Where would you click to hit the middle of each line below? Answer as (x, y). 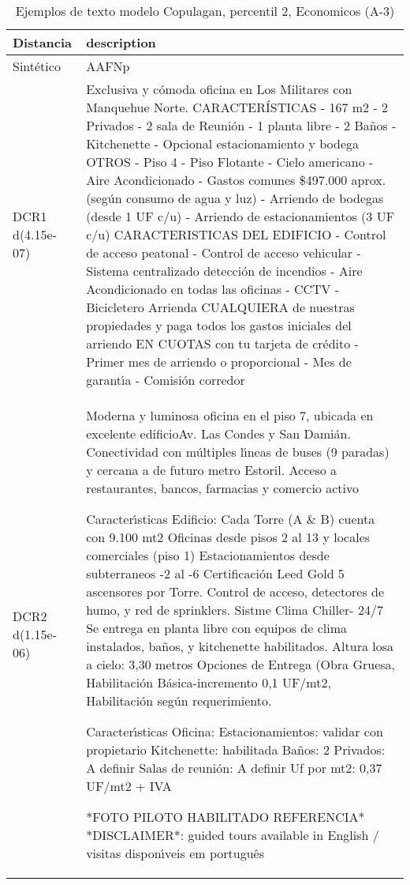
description (121, 42)
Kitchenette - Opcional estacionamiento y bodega (222, 143)
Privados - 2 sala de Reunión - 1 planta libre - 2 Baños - (241, 125)
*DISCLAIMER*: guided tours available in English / (233, 835)
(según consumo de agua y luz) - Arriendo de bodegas (235, 198)
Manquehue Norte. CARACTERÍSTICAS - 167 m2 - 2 (237, 107)
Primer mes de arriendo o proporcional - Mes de (219, 362)
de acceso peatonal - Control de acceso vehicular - (224, 252)
